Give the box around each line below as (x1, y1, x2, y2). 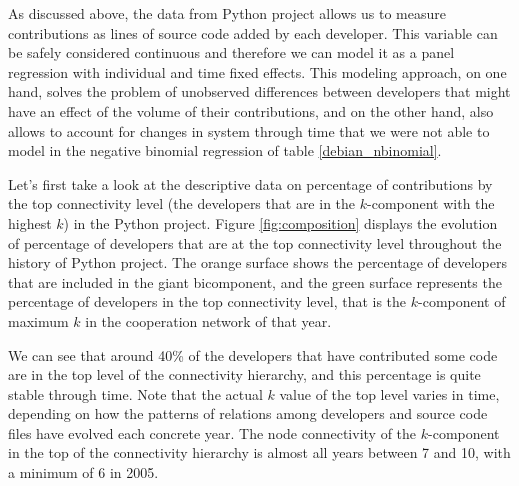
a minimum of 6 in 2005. (8, 462, 159, 483)
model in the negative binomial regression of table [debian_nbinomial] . (8, 140, 442, 161)
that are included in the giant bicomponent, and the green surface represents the (8, 271, 502, 292)
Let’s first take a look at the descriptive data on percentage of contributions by (8, 173, 493, 194)
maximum (8, 310, 69, 331)
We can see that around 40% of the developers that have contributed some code (8, 344, 498, 365)
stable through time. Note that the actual (8, 383, 263, 404)
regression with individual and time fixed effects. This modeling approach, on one (8, 61, 507, 82)
